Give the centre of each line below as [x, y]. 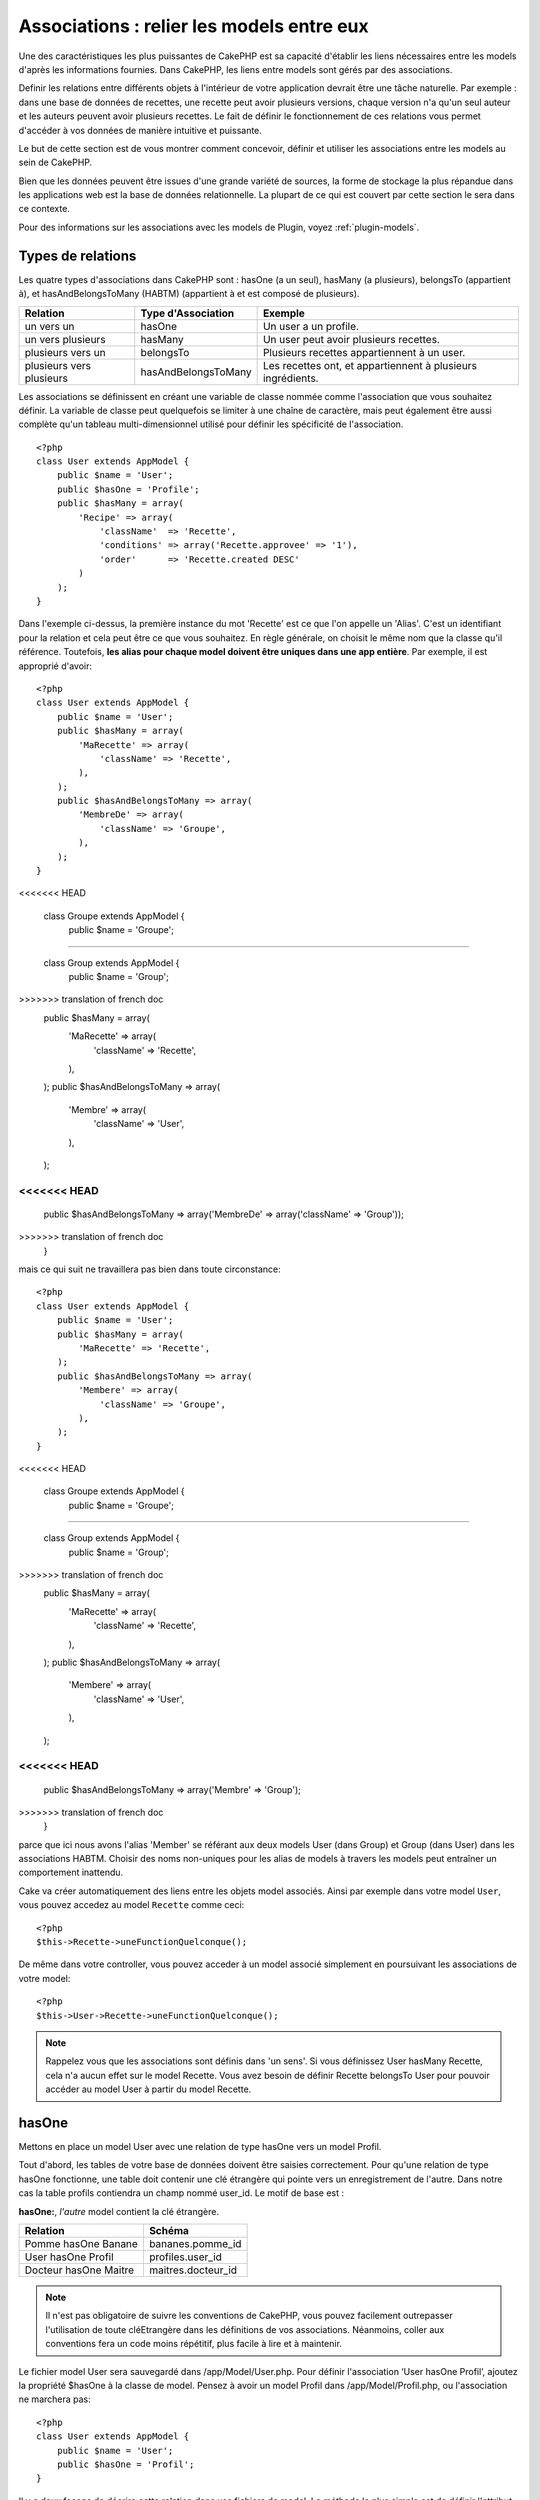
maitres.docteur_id [193, 2270]
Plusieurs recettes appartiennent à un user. [364, 352]
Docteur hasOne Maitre [79, 2270]
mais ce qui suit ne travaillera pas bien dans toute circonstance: [150, 1269]
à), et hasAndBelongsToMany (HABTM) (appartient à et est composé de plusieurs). [189, 294]
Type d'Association [187, 313]
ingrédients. [290, 378]
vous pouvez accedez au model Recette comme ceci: [131, 1905]
